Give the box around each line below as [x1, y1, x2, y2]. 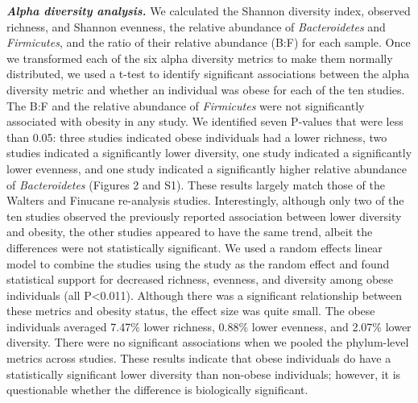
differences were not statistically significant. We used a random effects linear [6, 239, 383, 256]
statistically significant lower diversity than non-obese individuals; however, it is [6, 365, 401, 382]
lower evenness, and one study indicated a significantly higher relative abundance [6, 160, 408, 177]
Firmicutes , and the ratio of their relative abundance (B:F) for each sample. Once [6, 34, 411, 51]
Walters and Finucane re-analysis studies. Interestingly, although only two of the [6, 192, 404, 209]
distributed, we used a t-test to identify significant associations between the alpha [6, 65, 410, 82]
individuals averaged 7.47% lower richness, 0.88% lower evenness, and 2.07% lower [6, 318, 412, 334]
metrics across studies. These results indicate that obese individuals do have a [6, 350, 391, 367]
